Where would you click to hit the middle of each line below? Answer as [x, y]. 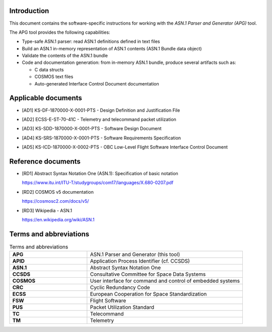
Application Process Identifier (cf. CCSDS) [140, 261]
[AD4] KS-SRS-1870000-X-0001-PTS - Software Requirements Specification [101, 138]
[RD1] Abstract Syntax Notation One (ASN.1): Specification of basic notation [100, 174]
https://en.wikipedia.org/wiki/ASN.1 [58, 219]
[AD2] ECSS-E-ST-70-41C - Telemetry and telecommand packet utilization [99, 119]
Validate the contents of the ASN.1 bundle [65, 56]
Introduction [29, 11]
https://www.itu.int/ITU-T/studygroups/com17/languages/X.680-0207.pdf [98, 183]
